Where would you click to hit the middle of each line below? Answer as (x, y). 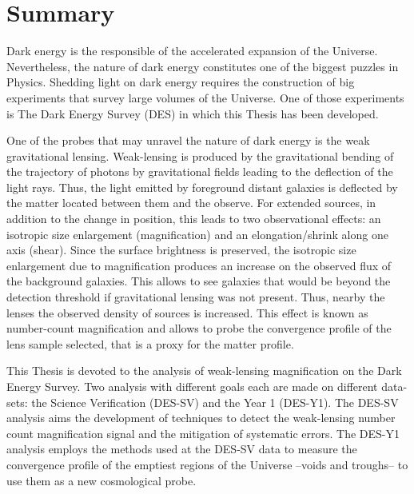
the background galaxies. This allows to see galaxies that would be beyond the (199, 281)
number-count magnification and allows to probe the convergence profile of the (199, 328)
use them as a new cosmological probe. (102, 480)
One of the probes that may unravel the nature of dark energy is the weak (188, 140)
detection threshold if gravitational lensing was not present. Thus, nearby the (196, 297)
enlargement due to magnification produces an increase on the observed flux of (199, 265)
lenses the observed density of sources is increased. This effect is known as (187, 312)
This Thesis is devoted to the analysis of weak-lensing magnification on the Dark (204, 370)
